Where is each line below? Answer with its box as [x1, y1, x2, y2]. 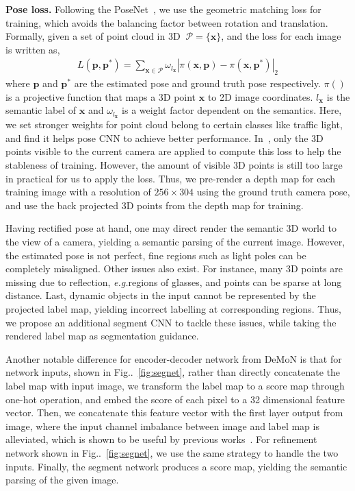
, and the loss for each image [221, 29, 341, 43]
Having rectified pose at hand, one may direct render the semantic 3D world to [5, 221, 337, 235]
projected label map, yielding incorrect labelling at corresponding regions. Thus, [5, 301, 341, 315]
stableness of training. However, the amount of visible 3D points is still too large [5, 158, 343, 172]
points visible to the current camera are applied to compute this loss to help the [5, 144, 341, 158]
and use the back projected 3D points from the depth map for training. [5, 197, 304, 212]
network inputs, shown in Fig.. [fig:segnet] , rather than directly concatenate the [5, 365, 341, 379]
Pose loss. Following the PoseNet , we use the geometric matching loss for [5, 2, 321, 16]
